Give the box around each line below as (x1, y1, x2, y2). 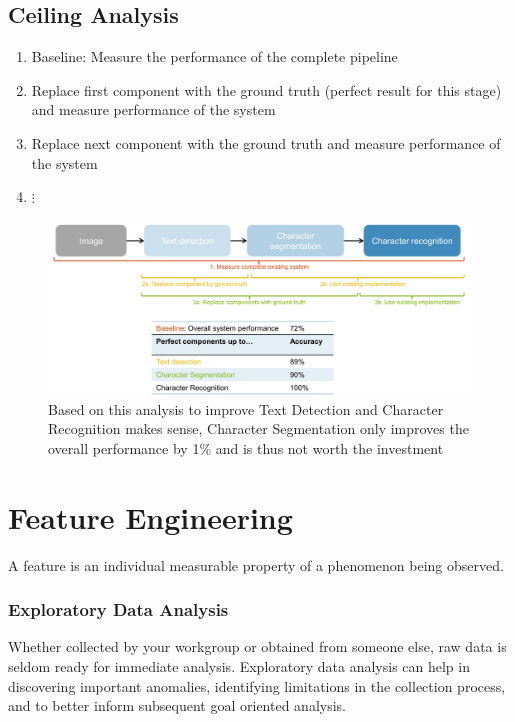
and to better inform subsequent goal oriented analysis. (8, 695, 347, 716)
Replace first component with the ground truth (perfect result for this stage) (31, 79, 502, 100)
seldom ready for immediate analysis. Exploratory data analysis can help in (8, 655, 470, 676)
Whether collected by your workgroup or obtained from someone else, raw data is (8, 636, 507, 657)
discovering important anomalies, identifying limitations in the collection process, (8, 675, 506, 696)
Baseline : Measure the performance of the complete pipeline (31, 46, 398, 67)
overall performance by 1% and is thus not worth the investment (48, 437, 444, 458)
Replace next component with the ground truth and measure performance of (31, 132, 501, 153)
